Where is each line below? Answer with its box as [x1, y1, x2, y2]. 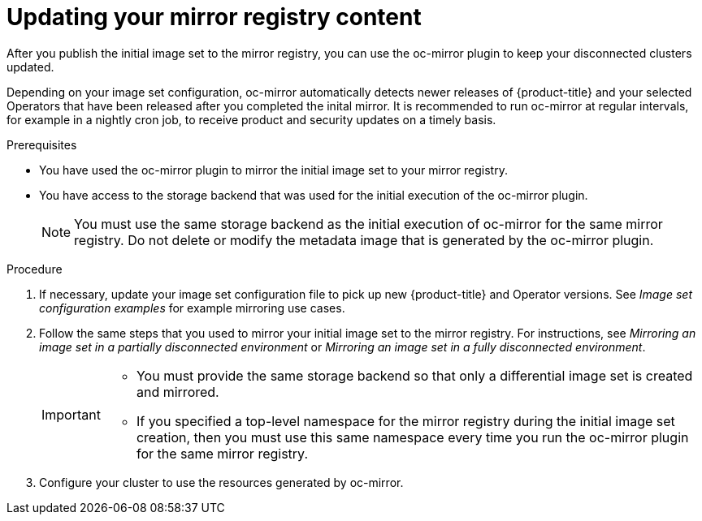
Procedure [6, 261, 63, 276]
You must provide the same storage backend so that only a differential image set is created [136, 367, 693, 384]
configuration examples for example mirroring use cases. [39, 300, 345, 315]
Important [41, 406, 101, 423]
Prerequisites [6, 137, 77, 152]
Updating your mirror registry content [6, 3, 422, 31]
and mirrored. [136, 383, 219, 400]
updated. [6, 59, 54, 74]
